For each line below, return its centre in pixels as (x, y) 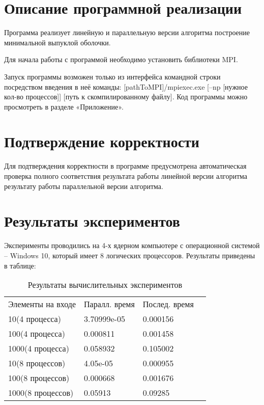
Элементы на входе (42, 304)
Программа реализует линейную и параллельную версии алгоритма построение (127, 32)
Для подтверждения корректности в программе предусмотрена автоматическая (125, 166)
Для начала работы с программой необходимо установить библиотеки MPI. (121, 59)
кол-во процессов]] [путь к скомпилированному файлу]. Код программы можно (126, 97)
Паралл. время (109, 304)
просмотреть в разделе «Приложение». (64, 106)
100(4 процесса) (37, 334)
